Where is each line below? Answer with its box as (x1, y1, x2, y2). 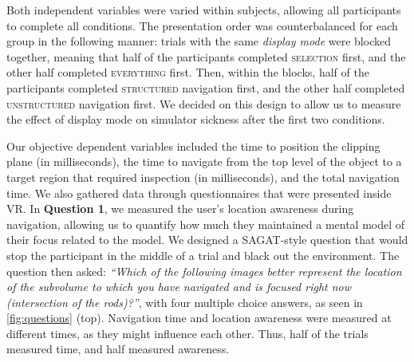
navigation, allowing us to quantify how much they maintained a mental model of (6, 215, 405, 232)
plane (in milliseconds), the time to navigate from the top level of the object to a (6, 153, 402, 170)
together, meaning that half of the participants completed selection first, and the (6, 48, 406, 65)
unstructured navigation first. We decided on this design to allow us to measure (6, 95, 401, 112)
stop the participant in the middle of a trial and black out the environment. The (6, 246, 400, 263)
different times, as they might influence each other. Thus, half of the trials (6, 325, 369, 341)
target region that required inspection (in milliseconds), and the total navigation (6, 168, 400, 185)
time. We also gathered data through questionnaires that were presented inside (6, 184, 392, 201)
